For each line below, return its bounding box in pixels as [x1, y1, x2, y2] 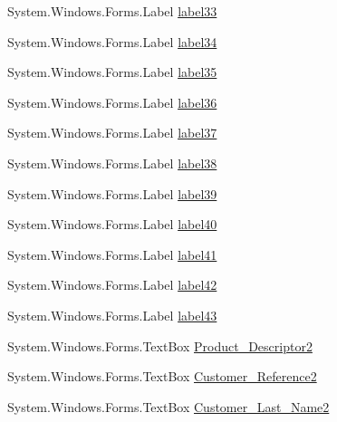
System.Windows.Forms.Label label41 [7, 245, 217, 264]
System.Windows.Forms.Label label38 [7, 153, 217, 172]
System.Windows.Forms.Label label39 [7, 184, 217, 203]
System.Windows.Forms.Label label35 [7, 62, 217, 82]
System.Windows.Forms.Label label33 [7, 2, 217, 20]
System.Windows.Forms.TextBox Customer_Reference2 [7, 367, 317, 386]
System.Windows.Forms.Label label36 [7, 92, 217, 111]
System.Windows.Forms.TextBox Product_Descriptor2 [7, 336, 313, 355]
